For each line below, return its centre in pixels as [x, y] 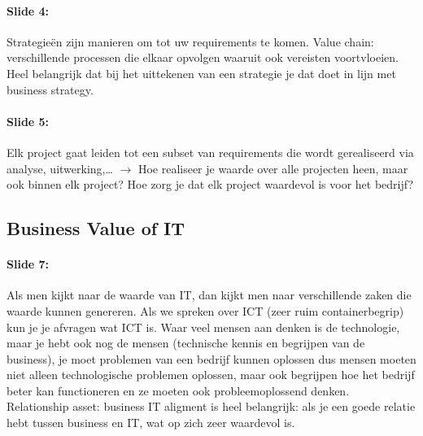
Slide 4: [28, 10]
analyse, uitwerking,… [60, 168]
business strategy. [50, 89]
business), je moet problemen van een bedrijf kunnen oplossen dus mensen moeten [211, 358]
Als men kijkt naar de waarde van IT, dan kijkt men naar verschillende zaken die [209, 295]
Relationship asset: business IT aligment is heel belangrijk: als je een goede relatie [211, 406]
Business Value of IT [96, 228]
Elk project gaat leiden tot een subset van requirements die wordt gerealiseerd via [210, 152]
